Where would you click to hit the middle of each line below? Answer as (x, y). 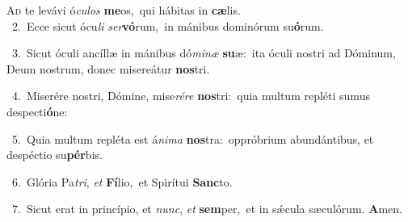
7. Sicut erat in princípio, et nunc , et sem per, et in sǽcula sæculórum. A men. (207, 209)
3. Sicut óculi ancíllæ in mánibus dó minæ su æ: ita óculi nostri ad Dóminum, (204, 53)
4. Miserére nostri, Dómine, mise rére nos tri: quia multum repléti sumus (191, 96)
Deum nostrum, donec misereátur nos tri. (108, 68)
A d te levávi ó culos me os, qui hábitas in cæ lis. (124, 10)
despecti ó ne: (37, 111)
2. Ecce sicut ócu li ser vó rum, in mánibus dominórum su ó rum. (168, 25)
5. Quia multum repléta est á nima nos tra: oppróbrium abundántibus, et (193, 138)
